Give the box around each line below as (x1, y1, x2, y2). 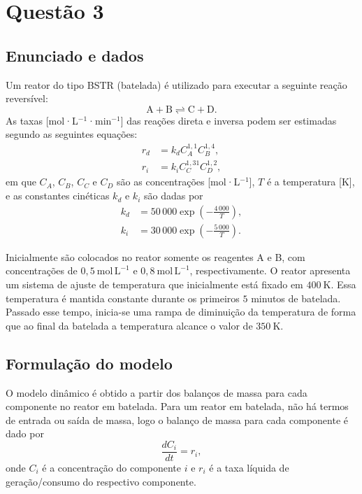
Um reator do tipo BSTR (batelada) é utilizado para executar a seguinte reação (6, 77, 347, 92)
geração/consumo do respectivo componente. (6, 474, 196, 488)
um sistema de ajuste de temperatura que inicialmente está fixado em (6, 276, 303, 291)
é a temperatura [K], (266, 174, 355, 189)
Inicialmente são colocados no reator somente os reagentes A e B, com (6, 249, 305, 264)
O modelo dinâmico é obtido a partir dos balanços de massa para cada (6, 385, 307, 400)
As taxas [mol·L (6, 113, 78, 127)
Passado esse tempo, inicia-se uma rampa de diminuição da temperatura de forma (6, 304, 356, 319)
